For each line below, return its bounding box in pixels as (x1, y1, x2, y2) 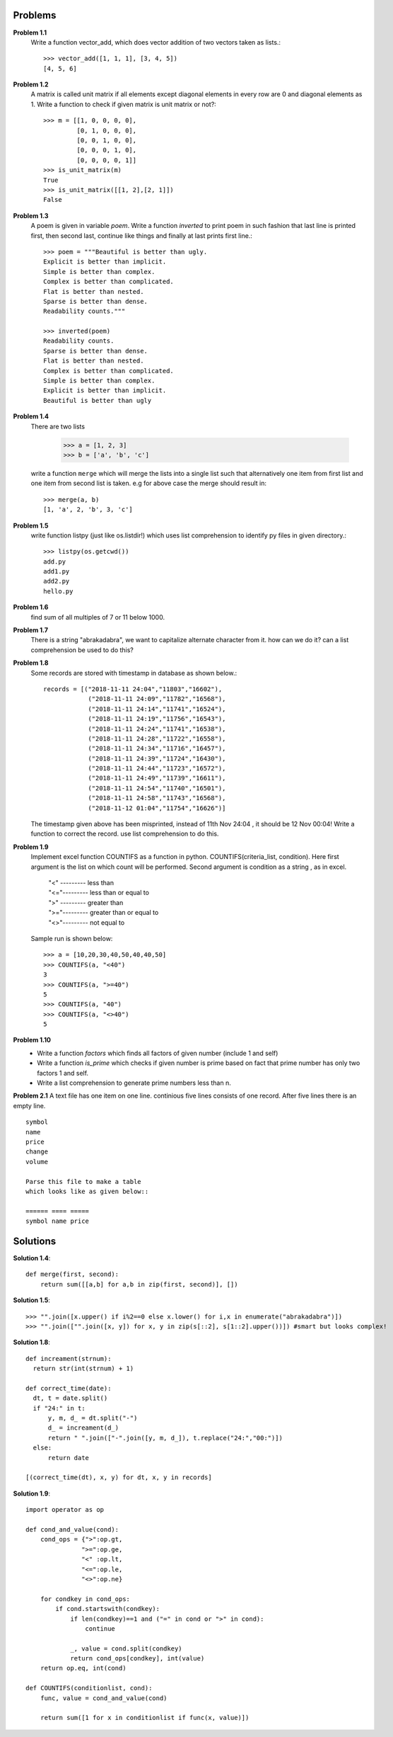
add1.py (43, 567, 70, 576)
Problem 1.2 (13, 80, 49, 89)
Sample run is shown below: (30, 934, 113, 942)
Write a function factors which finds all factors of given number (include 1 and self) (37, 1049, 278, 1057)
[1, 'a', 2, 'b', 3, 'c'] (43, 506, 134, 513)
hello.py (43, 587, 74, 595)
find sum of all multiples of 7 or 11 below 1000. (30, 613, 165, 621)
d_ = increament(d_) (47, 1424, 119, 1432)
